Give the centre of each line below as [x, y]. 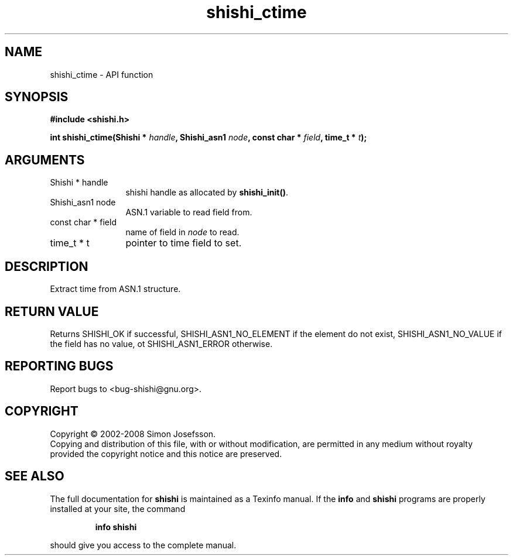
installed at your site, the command [118, 509]
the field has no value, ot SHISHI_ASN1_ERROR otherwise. [161, 343]
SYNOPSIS [37, 97]
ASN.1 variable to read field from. [189, 212]
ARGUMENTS [45, 160]
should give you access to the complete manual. [143, 545]
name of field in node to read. [182, 232]
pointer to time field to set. [184, 243]
